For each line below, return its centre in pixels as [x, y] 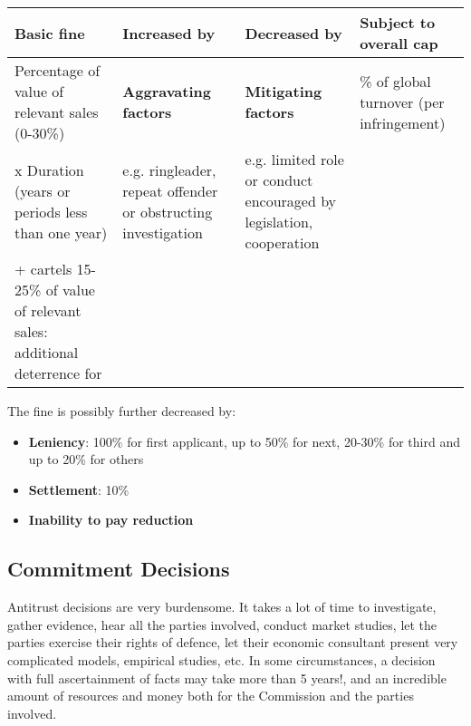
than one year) [61, 232]
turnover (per [402, 102]
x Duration [49, 169]
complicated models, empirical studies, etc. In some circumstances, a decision [221, 659]
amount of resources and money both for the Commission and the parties [211, 696]
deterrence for [58, 373]
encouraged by [291, 201]
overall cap [399, 43]
